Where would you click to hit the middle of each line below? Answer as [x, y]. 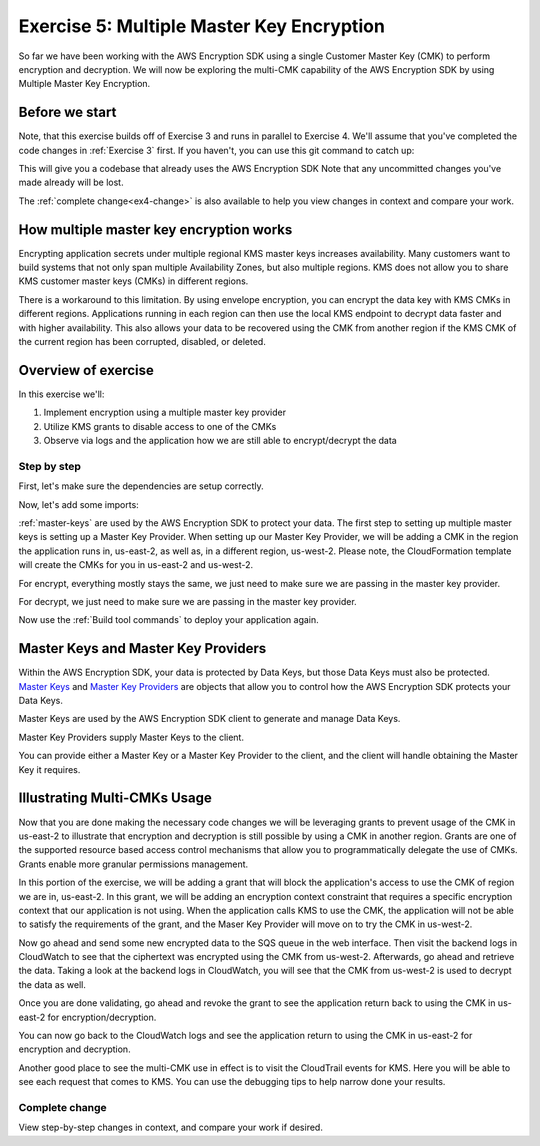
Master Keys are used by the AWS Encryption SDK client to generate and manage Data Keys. [209, 719]
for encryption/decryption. [102, 1017]
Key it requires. [49, 769]
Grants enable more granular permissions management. [133, 864]
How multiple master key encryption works [155, 229]
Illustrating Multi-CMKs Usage [115, 798]
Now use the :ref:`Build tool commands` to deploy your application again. [168, 620]
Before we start [67, 112]
